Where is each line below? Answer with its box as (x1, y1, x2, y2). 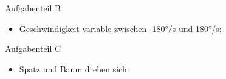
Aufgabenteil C (5, 42, 61, 55)
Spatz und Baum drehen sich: (19, 62, 129, 75)
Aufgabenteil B (5, 2, 61, 14)
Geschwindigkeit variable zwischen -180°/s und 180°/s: (19, 22, 222, 34)
